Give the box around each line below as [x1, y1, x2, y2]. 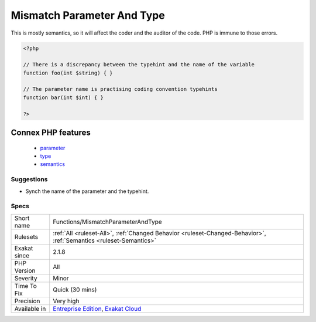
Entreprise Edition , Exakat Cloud [53, 304, 142, 313]
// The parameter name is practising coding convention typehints [23, 86, 218, 93]
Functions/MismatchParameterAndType [53, 218, 162, 226]
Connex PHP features [11, 128, 91, 138]
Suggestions [11, 175, 48, 184]
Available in [14, 304, 46, 313]
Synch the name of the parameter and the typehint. [25, 188, 149, 195]
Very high [53, 297, 80, 305]
